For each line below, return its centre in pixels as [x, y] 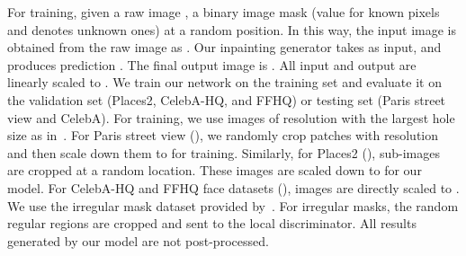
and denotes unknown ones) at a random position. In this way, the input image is [232, 29]
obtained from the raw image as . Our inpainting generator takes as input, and [224, 47]
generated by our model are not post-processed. [138, 240]
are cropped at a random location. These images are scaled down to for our [215, 170]
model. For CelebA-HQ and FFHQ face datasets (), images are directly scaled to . [233, 187]
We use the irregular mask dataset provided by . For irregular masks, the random [233, 205]
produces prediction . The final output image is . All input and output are [212, 64]
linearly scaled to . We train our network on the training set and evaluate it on [224, 82]
